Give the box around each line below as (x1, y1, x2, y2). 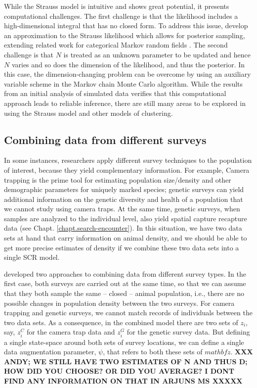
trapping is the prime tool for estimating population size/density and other (4, 174, 231, 185)
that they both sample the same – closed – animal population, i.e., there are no (4, 288, 245, 298)
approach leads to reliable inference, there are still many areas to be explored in (4, 97, 246, 108)
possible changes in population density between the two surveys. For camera (4, 297, 235, 308)
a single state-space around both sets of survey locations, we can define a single (4, 337, 244, 347)
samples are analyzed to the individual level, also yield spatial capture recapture (4, 213, 247, 223)
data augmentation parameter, (4, 346, 96, 357)
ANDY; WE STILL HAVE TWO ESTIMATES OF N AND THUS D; (4, 356, 248, 366)
